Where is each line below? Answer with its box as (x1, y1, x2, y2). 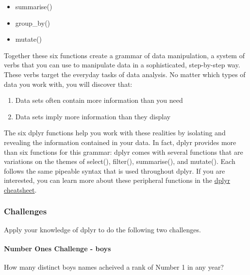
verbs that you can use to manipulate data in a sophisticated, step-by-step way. (4, 60, 240, 70)
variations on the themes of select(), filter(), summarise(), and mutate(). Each (4, 156, 235, 166)
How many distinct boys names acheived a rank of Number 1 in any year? (4, 262, 224, 272)
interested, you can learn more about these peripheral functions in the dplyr (4, 175, 231, 185)
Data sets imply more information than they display (15, 111, 171, 121)
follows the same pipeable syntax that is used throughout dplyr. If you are (4, 165, 225, 176)
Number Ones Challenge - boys (4, 243, 111, 253)
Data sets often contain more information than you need (15, 95, 183, 105)
